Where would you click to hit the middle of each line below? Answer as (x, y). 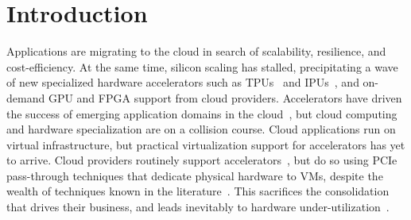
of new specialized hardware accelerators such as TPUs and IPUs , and (183, 82)
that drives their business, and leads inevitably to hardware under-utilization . (198, 207)
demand (26, 97)
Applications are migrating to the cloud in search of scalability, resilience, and (196, 51)
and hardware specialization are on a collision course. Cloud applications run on (201, 129)
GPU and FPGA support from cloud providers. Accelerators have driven (225, 97)
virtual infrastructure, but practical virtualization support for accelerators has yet (206, 144)
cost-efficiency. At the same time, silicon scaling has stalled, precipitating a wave (202, 66)
